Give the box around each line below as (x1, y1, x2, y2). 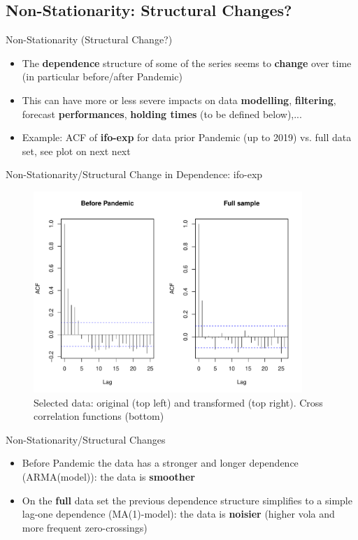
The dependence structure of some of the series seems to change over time (22, 55, 352, 70)
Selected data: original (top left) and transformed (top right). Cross (34, 395, 323, 409)
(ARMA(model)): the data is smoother (22, 469, 195, 483)
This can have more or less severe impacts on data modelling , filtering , (22, 92, 336, 107)
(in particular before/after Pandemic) (22, 69, 182, 84)
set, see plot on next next (22, 143, 131, 158)
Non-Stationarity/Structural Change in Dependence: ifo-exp (6, 167, 263, 182)
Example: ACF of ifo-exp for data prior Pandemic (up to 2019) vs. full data (22, 130, 352, 145)
